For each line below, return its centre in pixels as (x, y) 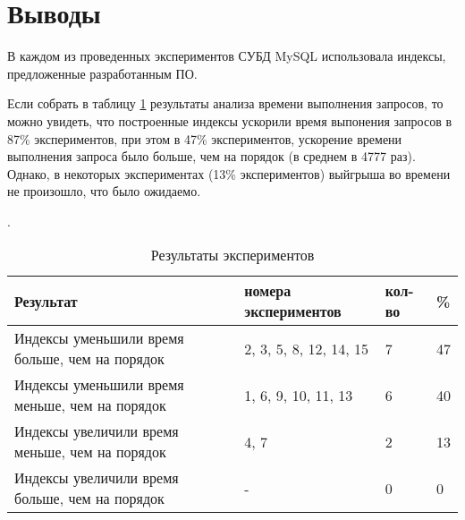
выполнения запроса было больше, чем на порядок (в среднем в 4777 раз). (211, 156)
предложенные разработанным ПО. (102, 73)
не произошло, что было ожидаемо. (104, 191)
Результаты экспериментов (232, 255)
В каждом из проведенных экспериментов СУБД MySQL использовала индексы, (227, 56)
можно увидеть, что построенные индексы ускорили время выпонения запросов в (230, 120)
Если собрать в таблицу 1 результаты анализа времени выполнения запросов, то (225, 103)
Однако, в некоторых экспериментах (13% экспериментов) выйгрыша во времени (229, 173)
